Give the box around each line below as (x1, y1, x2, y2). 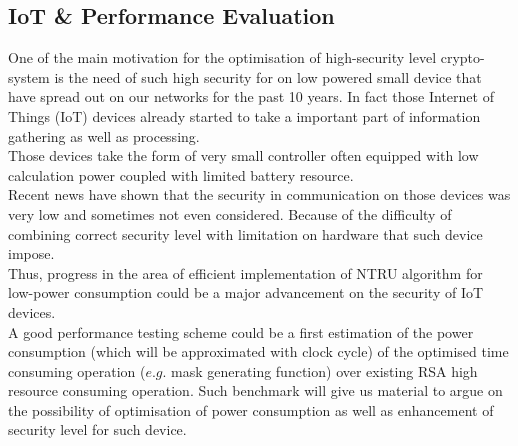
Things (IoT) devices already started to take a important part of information (8, 105, 481, 126)
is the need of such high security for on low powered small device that (54, 66, 482, 87)
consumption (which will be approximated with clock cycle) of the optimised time (8, 341, 509, 362)
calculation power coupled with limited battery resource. (8, 164, 354, 185)
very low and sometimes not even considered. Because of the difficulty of (8, 203, 452, 224)
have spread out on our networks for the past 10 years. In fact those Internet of (8, 86, 494, 107)
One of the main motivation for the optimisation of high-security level (8, 47, 437, 68)
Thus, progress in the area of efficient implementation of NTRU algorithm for (8, 262, 483, 283)
